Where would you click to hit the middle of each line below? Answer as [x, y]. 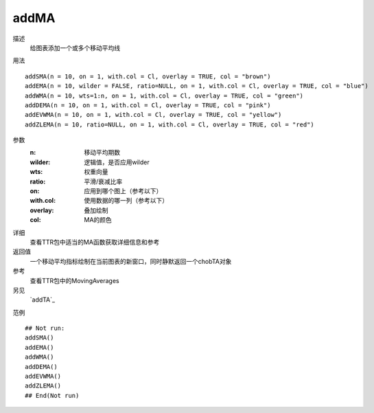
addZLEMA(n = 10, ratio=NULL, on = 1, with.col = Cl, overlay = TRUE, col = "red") [170, 124]
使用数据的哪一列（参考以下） [126, 201]
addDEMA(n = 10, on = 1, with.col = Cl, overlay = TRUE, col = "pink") [148, 105]
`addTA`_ [42, 300]
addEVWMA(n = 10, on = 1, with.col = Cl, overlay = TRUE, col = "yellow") [153, 115]
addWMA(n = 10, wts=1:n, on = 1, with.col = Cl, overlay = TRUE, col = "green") [164, 96]
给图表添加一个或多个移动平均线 [75, 47]
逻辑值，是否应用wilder [117, 162]
